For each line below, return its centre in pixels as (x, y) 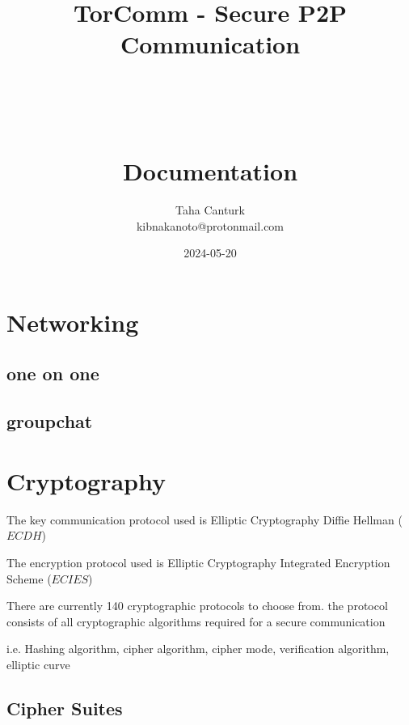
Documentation (210, 171)
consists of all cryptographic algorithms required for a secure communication (196, 621)
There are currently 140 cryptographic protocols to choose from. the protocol (197, 606)
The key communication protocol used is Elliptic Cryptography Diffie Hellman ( (204, 519)
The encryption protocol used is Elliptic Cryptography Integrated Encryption (198, 562)
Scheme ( (29, 578)
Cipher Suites (65, 708)
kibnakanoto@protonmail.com (210, 225)
